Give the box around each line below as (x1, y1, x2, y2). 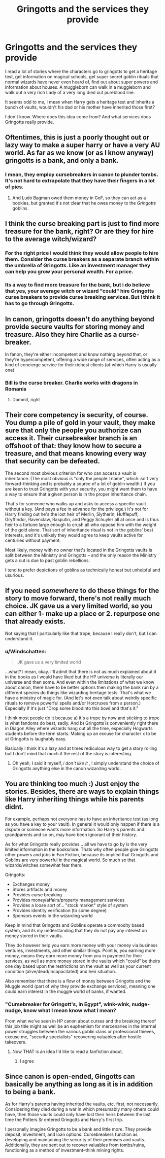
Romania (5, 386, 27, 392)
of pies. (5, 183, 24, 190)
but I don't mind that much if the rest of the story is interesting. (5, 750, 132, 756)
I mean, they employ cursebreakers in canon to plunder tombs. (5, 171, 159, 178)
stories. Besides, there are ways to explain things (5, 787, 159, 796)
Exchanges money (12, 881, 50, 887)
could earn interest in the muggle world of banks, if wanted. (5, 988, 127, 994)
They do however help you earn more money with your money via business (5, 942, 158, 948)
